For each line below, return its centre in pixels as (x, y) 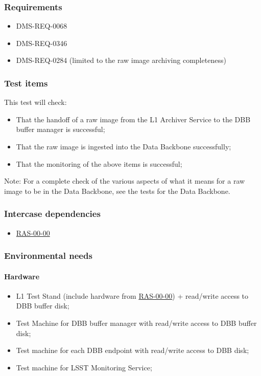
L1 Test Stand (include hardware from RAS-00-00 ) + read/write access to (132, 295)
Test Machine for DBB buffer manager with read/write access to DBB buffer (136, 323)
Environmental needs (48, 256)
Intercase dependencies (52, 214)
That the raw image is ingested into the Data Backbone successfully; (124, 146)
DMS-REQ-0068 (42, 26)
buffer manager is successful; (61, 129)
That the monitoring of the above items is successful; (99, 163)
